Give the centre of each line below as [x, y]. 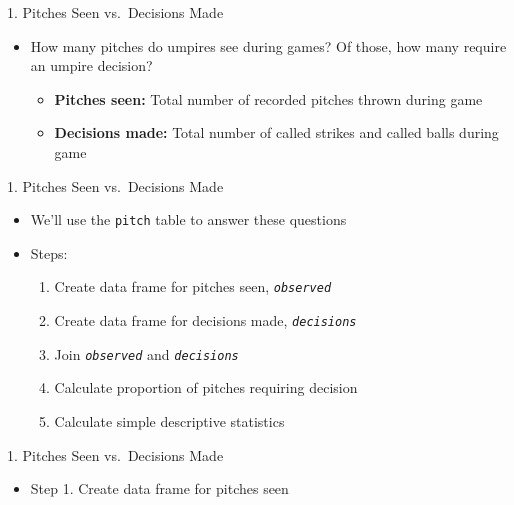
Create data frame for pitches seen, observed [193, 286]
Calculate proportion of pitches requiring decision [206, 387]
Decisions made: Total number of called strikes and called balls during [276, 132]
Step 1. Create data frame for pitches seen [159, 488]
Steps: [49, 252]
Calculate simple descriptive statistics [169, 420]
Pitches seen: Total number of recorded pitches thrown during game [268, 98]
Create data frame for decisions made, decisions [205, 320]
